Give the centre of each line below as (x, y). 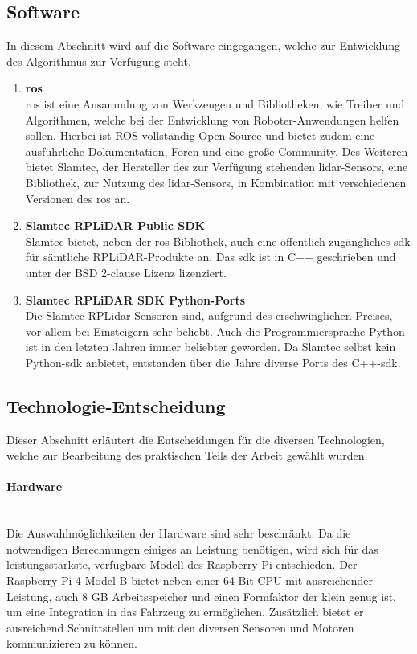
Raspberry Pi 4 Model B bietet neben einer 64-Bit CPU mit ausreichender (190, 580)
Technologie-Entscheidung (116, 405)
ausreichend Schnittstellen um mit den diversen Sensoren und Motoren (180, 627)
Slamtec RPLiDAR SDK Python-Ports (135, 299)
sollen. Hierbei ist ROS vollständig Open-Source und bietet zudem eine (200, 135)
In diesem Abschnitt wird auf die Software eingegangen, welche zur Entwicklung (204, 45)
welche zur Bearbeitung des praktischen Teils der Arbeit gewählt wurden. (187, 455)
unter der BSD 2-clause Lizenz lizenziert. (126, 272)
